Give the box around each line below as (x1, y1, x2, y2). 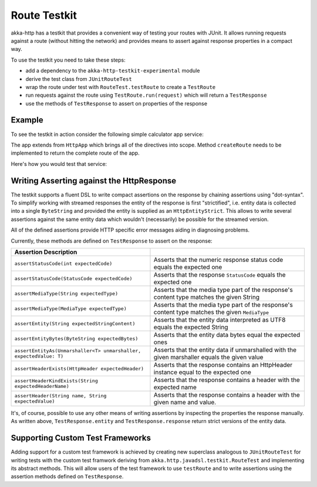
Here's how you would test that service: (11, 160, 107, 167)
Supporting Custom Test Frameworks (11, 433, 151, 443)
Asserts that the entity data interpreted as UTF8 (153, 316, 286, 323)
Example (11, 115, 43, 125)
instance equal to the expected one (153, 368, 252, 376)
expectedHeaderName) (14, 383, 70, 389)
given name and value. (153, 399, 217, 406)
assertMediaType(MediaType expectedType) (14, 305, 127, 312)
